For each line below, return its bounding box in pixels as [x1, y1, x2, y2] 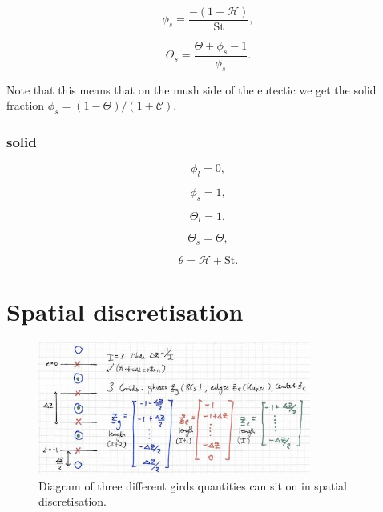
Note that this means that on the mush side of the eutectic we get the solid [6, 81, 377, 98]
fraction [6, 97, 45, 114]
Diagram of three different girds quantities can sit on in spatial [38, 477, 347, 494]
